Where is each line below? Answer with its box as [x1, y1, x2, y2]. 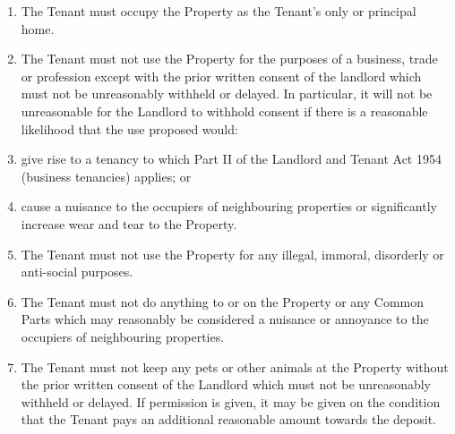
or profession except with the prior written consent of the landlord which [21, 66, 422, 85]
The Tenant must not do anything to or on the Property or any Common [21, 292, 425, 311]
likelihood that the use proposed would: [21, 119, 238, 138]
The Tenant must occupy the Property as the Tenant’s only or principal [21, 2, 416, 20]
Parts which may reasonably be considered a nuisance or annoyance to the [21, 310, 429, 328]
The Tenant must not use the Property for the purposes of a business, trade [21, 49, 438, 68]
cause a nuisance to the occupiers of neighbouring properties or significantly [21, 197, 437, 216]
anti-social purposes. [21, 262, 133, 281]
